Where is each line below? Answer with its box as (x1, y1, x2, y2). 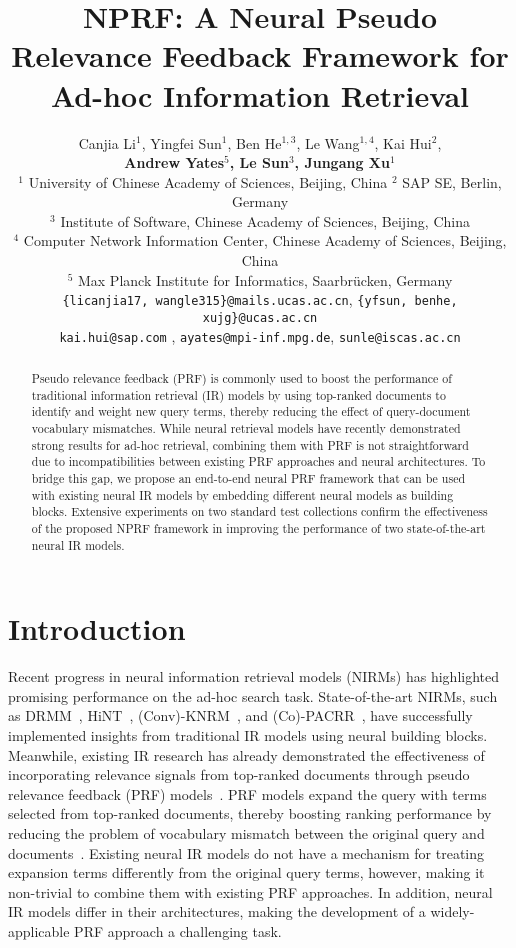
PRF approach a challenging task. (74, 920, 282, 941)
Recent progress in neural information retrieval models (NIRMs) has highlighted (8, 666, 500, 687)
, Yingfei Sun (141, 132, 222, 153)
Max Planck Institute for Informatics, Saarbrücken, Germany (77, 269, 453, 290)
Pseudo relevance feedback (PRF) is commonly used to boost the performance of (31, 370, 452, 387)
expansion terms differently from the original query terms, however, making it (8, 862, 485, 883)
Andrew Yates (124, 152, 225, 173)
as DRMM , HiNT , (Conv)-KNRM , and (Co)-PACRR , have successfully (8, 705, 473, 726)
